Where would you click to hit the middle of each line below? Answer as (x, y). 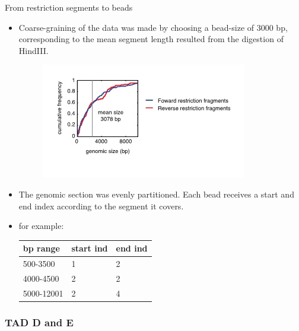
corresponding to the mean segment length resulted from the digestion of (151, 39)
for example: (41, 226)
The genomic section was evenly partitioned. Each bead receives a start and (156, 194)
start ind (90, 248)
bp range (41, 248)
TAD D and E (39, 322)
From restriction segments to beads (69, 7)
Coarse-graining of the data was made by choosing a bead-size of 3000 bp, (153, 27)
